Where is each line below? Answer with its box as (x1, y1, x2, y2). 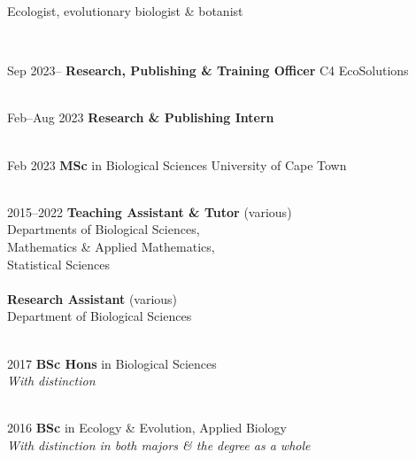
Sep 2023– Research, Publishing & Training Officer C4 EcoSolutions (7, 61, 409, 80)
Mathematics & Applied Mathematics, (7, 237, 215, 255)
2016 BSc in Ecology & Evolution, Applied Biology (7, 418, 287, 437)
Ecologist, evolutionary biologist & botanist (7, 2, 243, 19)
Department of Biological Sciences (7, 307, 192, 325)
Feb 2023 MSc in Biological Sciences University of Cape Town (7, 155, 347, 174)
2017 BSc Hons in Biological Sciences (7, 354, 217, 372)
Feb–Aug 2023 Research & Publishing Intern (7, 108, 274, 127)
